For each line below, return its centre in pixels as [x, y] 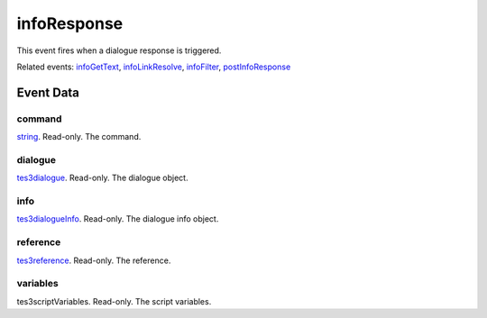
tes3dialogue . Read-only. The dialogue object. [102, 178]
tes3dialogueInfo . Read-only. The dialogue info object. [118, 219]
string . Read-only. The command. [79, 137]
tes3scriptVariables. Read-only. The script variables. [114, 301]
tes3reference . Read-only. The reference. [94, 260]
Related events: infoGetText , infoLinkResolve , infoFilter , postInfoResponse [154, 67]
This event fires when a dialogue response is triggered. [119, 50]
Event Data [48, 92]
